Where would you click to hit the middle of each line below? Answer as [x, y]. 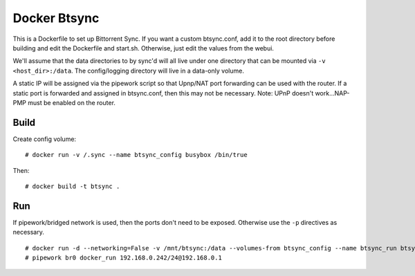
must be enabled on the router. [72, 102]
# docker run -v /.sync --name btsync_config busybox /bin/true [137, 155]
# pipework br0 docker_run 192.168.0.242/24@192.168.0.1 [124, 258]
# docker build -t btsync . [73, 186]
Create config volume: [44, 139]
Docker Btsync [56, 18]
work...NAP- [332, 93]
